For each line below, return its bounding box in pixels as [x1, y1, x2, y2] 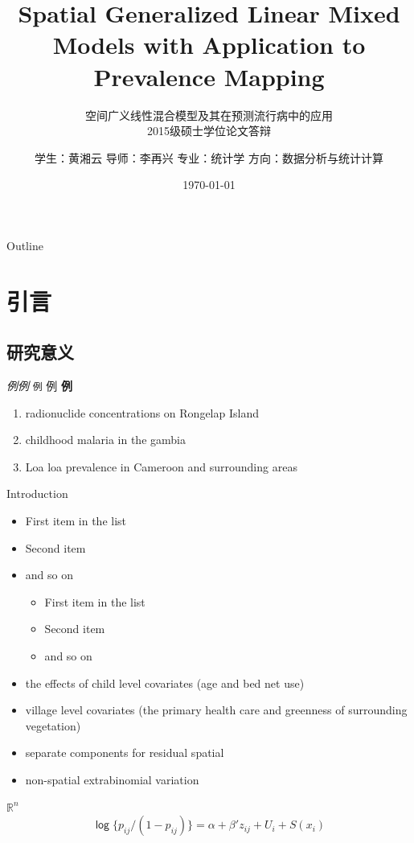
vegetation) [25, 717, 81, 734]
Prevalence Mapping [93, 60, 325, 93]
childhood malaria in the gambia [25, 431, 186, 448]
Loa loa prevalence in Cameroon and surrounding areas [25, 458, 297, 475]
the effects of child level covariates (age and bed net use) [25, 674, 305, 691]
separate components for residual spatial [25, 744, 224, 761]
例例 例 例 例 [6, 377, 72, 394]
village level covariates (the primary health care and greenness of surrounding [25, 701, 408, 718]
